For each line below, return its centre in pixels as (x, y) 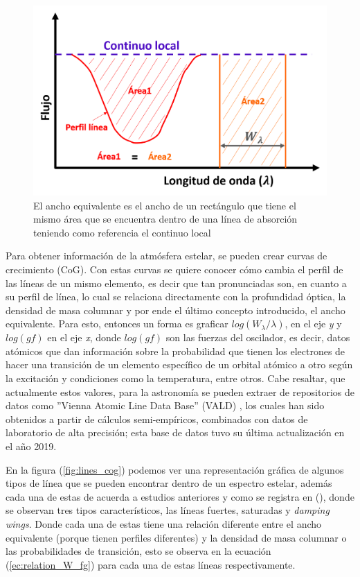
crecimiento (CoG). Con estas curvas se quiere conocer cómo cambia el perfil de (174, 269)
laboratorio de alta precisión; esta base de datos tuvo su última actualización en (175, 432)
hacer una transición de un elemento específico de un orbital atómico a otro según (179, 364)
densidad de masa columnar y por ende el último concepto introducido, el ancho (175, 310)
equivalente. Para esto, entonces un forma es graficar (117, 324)
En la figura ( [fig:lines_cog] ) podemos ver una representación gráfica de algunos (175, 469)
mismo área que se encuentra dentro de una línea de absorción (165, 219)
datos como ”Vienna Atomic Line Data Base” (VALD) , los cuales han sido (165, 405)
